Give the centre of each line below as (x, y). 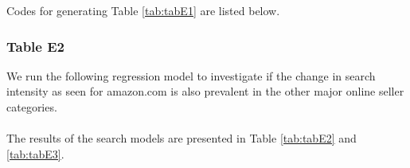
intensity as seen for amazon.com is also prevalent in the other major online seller (205, 91)
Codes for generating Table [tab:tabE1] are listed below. (143, 10)
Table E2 (35, 46)
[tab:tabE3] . (35, 153)
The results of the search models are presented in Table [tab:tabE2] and (182, 138)
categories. (32, 107)
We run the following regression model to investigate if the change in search (191, 75)
